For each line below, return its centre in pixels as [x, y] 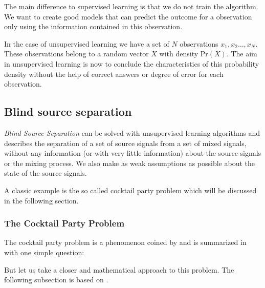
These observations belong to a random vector [76, 54]
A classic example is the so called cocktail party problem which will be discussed [130, 190]
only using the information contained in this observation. [93, 26]
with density [179, 54]
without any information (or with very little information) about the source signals [133, 153]
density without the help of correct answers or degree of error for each [114, 74]
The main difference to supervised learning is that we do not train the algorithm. [131, 6]
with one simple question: [44, 252]
